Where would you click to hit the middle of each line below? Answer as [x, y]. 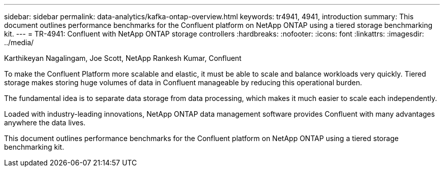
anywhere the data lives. [45, 123]
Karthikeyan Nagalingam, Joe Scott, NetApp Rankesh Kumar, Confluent [123, 58]
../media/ [19, 42]
